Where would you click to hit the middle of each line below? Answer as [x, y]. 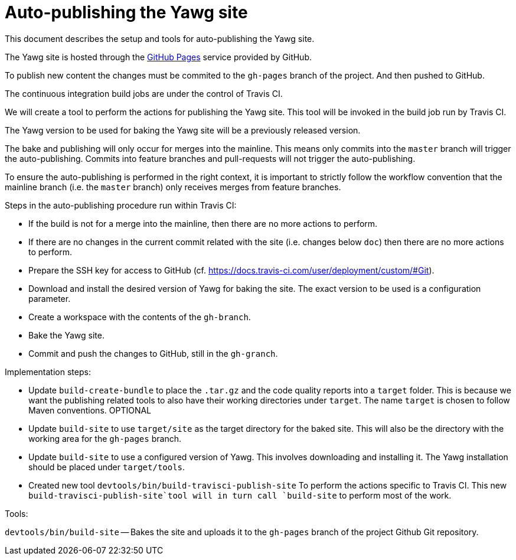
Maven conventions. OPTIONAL [90, 410]
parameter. [50, 298]
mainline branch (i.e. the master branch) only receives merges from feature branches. [173, 187]
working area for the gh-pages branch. [105, 438]
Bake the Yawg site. [66, 335]
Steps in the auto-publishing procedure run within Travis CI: [121, 205]
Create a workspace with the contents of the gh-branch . [140, 317]
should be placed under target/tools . [107, 467]
